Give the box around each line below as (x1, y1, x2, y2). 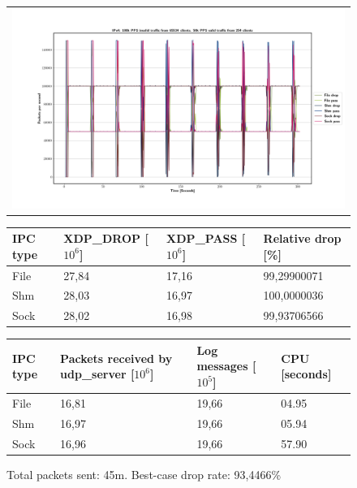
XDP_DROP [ (63, 230, 148, 247)
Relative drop (263, 230, 342, 247)
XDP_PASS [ (166, 230, 246, 247)
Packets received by (60, 349, 173, 366)
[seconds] (281, 365, 332, 382)
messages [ (196, 357, 256, 374)
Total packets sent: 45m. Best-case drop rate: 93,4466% (6, 465, 282, 482)
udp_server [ (60, 365, 135, 382)
